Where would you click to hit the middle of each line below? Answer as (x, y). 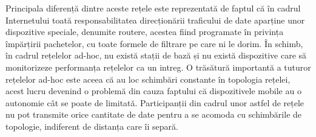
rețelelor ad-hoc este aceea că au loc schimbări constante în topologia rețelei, (148, 79)
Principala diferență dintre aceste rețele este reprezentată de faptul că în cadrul (153, 8)
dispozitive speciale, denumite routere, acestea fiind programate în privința (145, 32)
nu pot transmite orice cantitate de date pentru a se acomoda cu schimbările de (154, 114)
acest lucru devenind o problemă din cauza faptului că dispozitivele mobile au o (153, 91)
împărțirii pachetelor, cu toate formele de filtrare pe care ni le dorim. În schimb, (154, 43)
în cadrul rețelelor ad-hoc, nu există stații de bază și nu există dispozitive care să (156, 55)
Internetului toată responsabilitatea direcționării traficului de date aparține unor (155, 20)
